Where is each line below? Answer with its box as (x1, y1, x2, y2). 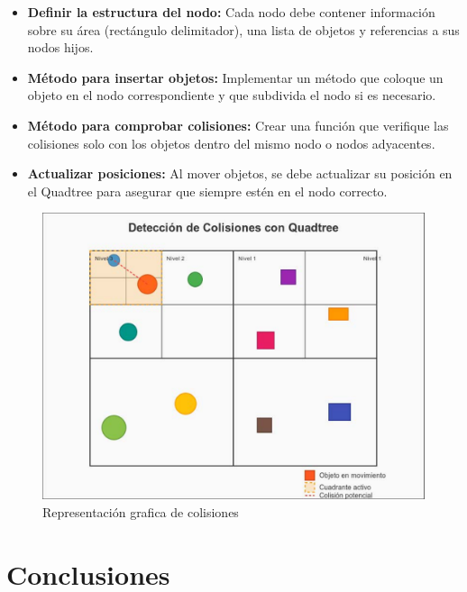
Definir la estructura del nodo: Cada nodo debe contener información (27, 3, 435, 21)
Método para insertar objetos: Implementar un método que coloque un (27, 68, 444, 87)
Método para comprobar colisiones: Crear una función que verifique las (27, 115, 449, 134)
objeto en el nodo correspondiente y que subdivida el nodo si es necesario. (27, 86, 436, 105)
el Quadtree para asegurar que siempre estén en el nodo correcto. (27, 181, 388, 200)
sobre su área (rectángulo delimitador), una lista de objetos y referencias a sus (27, 20, 460, 39)
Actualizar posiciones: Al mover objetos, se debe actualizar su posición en (27, 164, 453, 183)
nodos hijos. (27, 38, 94, 57)
